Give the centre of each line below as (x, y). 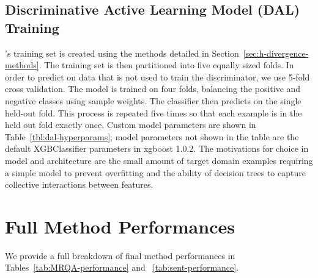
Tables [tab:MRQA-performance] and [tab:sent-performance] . (122, 267)
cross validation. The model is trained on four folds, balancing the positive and (153, 89)
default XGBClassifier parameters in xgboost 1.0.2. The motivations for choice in (157, 148)
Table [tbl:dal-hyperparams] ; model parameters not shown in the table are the (152, 136)
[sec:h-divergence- (276, 53)
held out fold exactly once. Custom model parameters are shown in (131, 125)
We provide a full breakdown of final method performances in (120, 255)
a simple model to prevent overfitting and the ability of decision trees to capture (155, 172)
